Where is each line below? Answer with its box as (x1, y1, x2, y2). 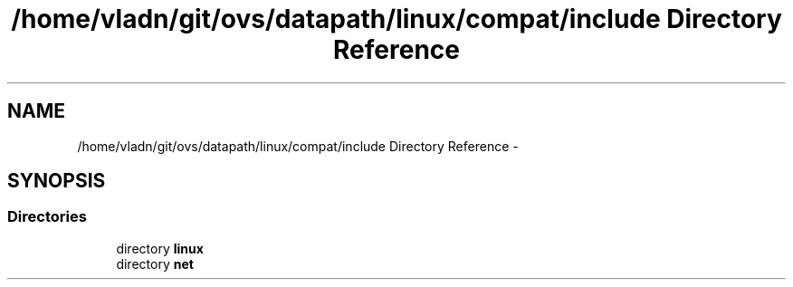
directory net (116, 255, 194, 272)
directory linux (116, 240, 204, 256)
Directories (7, 207, 87, 226)
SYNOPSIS (7, 169, 106, 193)
